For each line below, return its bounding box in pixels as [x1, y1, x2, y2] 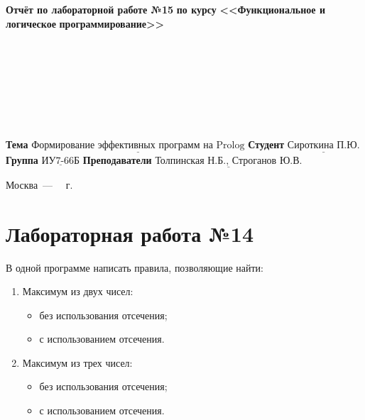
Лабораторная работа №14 [6, 219, 254, 248]
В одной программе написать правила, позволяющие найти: [6, 260, 263, 275]
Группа [6, 152, 38, 167]
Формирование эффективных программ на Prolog [31, 140, 245, 151]
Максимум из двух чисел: [22, 284, 134, 299]
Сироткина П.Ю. [287, 140, 360, 151]
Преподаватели [82, 152, 152, 167]
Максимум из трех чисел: [22, 355, 133, 370]
